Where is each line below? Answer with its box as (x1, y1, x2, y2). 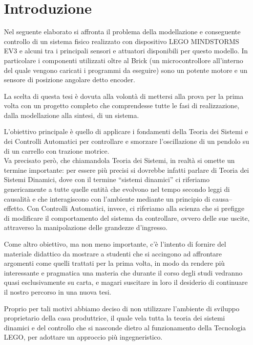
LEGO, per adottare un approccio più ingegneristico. (4, 332, 163, 342)
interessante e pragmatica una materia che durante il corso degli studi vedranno (4, 267, 243, 277)
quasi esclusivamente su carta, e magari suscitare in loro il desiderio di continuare (4, 277, 248, 287)
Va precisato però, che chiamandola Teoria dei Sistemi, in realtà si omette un (4, 155, 235, 165)
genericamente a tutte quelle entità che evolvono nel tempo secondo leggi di (4, 184, 230, 194)
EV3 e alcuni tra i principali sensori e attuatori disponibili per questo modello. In (4, 46, 248, 56)
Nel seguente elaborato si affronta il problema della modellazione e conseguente (4, 26, 241, 37)
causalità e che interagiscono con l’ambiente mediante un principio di (4, 193, 211, 204)
